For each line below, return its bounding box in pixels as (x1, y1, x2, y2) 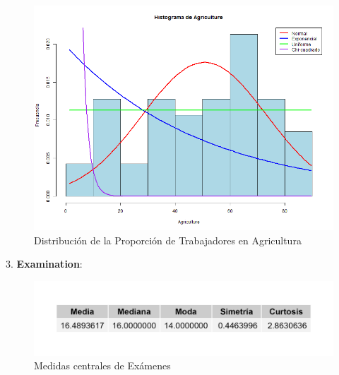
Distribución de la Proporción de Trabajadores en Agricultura (34, 232, 302, 247)
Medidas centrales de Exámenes (34, 358, 171, 373)
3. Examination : (6, 256, 83, 271)
